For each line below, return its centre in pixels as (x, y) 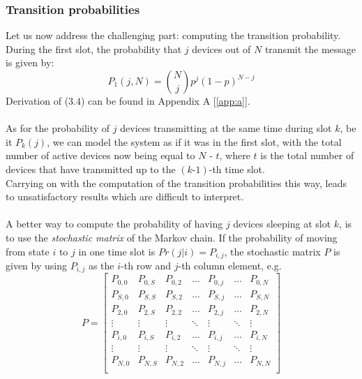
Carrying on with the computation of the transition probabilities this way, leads (176, 183)
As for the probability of (58, 128)
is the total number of (307, 155)
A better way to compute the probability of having (114, 224)
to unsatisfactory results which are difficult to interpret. (125, 196)
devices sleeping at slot (282, 224)
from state (28, 251)
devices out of (221, 49)
